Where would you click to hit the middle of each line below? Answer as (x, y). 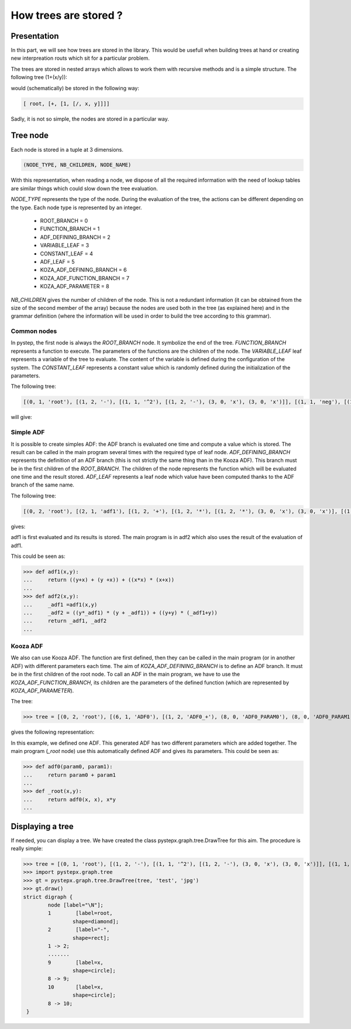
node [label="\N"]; (75, 905)
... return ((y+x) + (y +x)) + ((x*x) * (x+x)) (99, 580)
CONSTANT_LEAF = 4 (66, 253)
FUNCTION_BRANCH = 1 (70, 229)
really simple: (27, 849)
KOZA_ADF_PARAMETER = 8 (75, 287)
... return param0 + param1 (70, 775)
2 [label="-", (79, 930)
